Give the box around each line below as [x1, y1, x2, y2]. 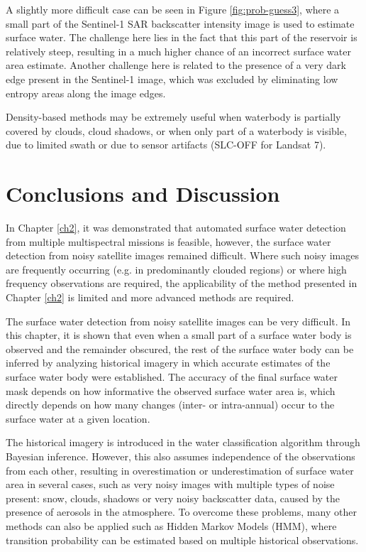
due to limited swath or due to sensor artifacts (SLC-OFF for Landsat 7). [6, 137, 326, 152]
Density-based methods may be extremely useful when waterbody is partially [6, 109, 341, 124]
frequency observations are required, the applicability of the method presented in [6, 276, 357, 291]
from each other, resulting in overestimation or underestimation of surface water [6, 462, 354, 477]
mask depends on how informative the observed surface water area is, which [6, 383, 335, 398]
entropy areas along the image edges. [6, 85, 166, 100]
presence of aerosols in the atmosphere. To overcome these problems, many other [6, 504, 357, 519]
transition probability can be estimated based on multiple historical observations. [6, 532, 359, 547]
